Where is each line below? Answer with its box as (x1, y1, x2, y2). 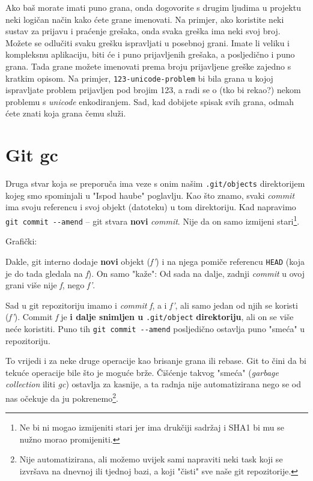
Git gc (5, 142, 58, 167)
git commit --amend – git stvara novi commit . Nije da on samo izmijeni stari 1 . (5, 213, 300, 227)
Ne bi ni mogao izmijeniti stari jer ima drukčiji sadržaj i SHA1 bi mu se (19, 421, 285, 434)
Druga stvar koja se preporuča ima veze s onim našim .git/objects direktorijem (5, 177, 305, 190)
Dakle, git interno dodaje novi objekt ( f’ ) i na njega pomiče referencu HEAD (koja (5, 255, 305, 267)
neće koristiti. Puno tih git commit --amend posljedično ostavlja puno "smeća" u (5, 322, 305, 334)
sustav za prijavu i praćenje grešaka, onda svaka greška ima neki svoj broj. (5, 25, 281, 37)
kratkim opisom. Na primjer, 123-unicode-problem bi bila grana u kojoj (5, 71, 273, 84)
